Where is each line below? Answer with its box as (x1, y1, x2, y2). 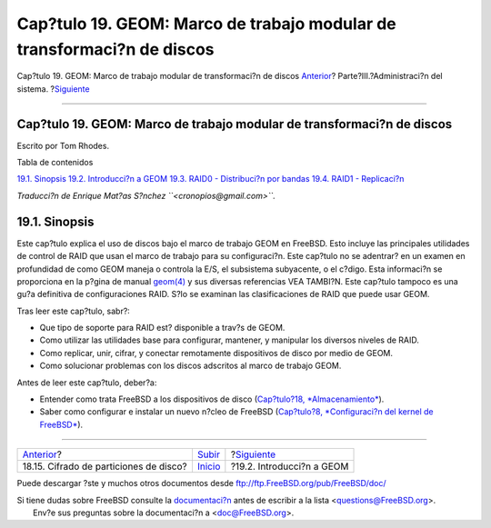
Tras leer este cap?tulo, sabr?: (16, 305, 131, 316)
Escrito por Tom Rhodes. (16, 140, 109, 151)
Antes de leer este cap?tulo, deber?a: (16, 377, 157, 388)
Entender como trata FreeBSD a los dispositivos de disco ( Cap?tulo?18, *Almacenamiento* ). (39, 394, 385, 404)
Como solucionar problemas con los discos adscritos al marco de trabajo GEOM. (39, 360, 342, 372)
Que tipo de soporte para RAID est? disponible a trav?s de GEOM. (39, 323, 286, 334)
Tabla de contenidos (16, 157, 94, 168)
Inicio (196, 460, 221, 473)
